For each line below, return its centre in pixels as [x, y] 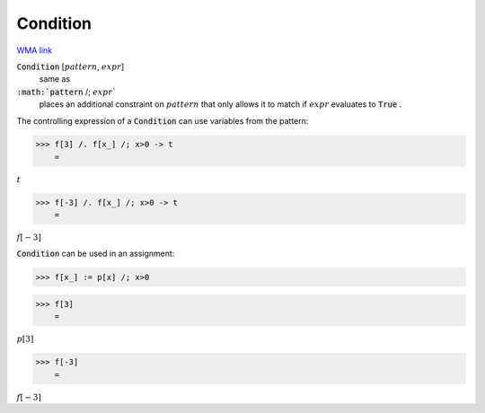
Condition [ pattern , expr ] [71, 66]
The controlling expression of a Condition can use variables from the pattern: [163, 120]
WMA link [35, 50]
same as [55, 79]
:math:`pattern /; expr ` [66, 92]
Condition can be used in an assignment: [96, 254]
